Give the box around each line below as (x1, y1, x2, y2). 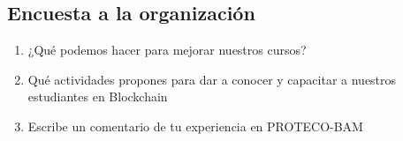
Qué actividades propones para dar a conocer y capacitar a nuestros (27, 70, 397, 88)
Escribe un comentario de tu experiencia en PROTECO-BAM (27, 116, 363, 135)
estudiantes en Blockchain (27, 87, 168, 106)
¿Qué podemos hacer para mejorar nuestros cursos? (27, 41, 307, 59)
